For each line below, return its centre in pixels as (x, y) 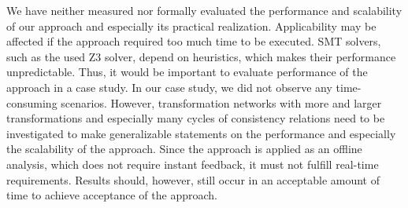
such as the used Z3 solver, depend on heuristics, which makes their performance (201, 56)
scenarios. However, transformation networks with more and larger (221, 102)
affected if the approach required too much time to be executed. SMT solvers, (194, 41)
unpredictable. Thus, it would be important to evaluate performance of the (187, 72)
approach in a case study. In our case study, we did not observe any (169, 87)
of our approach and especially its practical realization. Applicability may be (191, 26)
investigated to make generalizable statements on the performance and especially (201, 133)
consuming (32, 102)
